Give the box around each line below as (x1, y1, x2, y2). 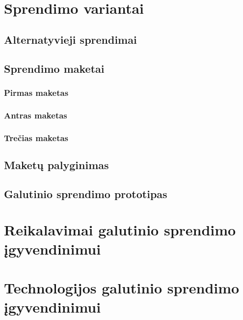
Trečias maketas (4, 131, 69, 144)
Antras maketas (4, 109, 67, 121)
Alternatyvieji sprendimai (4, 31, 137, 47)
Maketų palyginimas (4, 157, 109, 172)
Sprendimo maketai (4, 60, 105, 76)
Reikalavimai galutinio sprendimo (4, 220, 236, 240)
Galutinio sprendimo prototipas (4, 186, 167, 201)
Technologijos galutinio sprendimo (4, 277, 240, 297)
